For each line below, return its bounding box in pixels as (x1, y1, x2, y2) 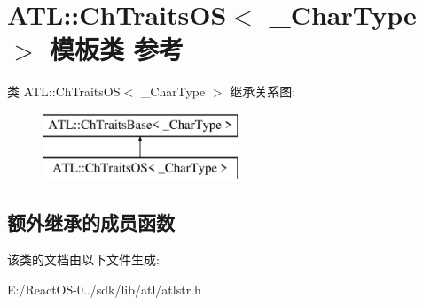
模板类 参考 (50, 31, 184, 67)
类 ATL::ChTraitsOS (7, 82, 121, 101)
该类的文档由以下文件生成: (7, 250, 160, 269)
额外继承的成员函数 (7, 209, 175, 236)
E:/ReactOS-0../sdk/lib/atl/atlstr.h (7, 279, 201, 298)
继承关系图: (230, 82, 296, 101)
